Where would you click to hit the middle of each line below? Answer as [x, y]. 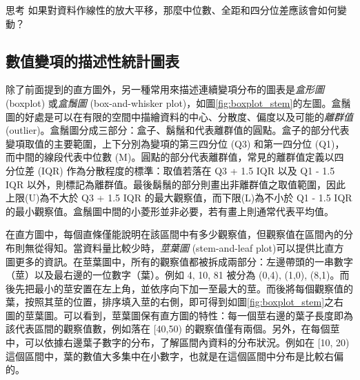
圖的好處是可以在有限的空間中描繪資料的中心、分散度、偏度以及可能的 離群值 [179, 116]
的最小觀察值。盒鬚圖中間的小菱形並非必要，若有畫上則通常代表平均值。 [170, 211]
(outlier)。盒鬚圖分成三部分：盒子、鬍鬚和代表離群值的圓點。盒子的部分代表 [178, 130]
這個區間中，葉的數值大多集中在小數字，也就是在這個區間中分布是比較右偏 [174, 356]
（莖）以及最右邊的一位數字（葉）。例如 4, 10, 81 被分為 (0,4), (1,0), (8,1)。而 [178, 275]
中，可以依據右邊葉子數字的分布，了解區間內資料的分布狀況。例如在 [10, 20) [178, 342]
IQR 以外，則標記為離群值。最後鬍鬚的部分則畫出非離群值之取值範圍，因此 [176, 184]
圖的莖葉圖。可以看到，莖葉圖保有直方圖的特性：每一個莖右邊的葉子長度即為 [179, 315]
